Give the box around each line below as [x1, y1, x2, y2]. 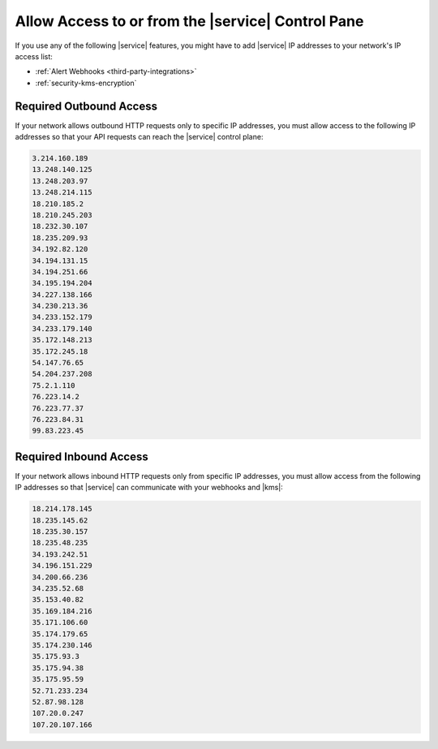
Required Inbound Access [15, 450, 149, 463]
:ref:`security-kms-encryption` [35, 78, 137, 88]
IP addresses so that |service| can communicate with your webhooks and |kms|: [15, 483, 283, 493]
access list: [15, 51, 53, 61]
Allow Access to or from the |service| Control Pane [15, 12, 364, 30]
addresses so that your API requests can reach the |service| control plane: [15, 132, 264, 142]
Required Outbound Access [15, 99, 158, 113]
